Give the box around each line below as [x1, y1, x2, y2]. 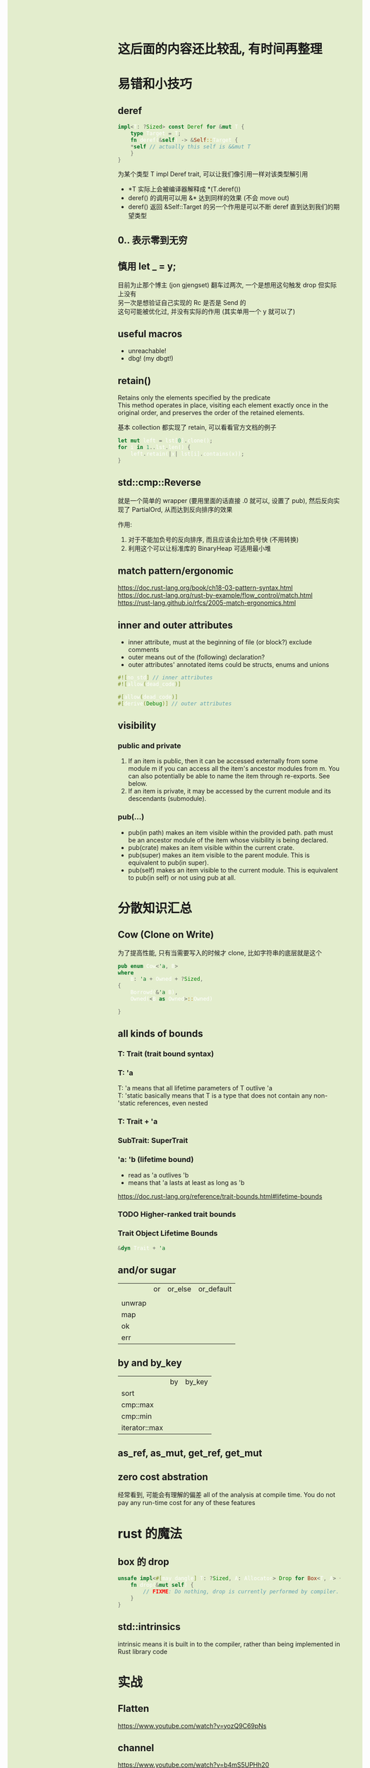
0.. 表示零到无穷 [117, 234, 188, 246]
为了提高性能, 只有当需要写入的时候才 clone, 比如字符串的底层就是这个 [117, 948, 322, 957]
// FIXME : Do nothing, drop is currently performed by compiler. [143, 1588, 340, 1595]
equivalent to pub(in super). [128, 858, 209, 866]
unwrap [121, 1298, 147, 1308]
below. [128, 779, 148, 788]
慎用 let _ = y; [117, 260, 177, 272]
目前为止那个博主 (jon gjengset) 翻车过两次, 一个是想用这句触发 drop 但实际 [117, 280, 337, 289]
